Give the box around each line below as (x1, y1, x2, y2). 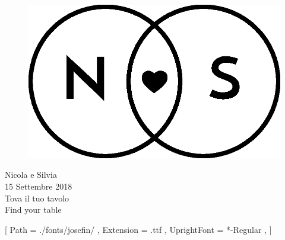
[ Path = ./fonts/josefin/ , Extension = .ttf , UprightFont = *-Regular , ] (5, 223, 272, 235)
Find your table (5, 203, 62, 216)
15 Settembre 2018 (5, 180, 72, 193)
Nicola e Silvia (5, 168, 57, 181)
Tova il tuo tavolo (5, 191, 69, 204)
